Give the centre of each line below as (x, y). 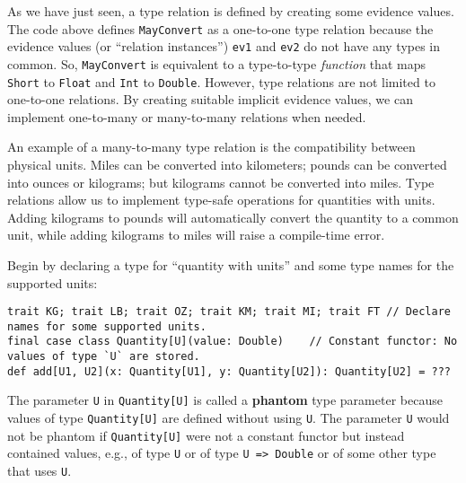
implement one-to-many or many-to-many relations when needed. (187, 116)
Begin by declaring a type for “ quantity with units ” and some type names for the (231, 264)
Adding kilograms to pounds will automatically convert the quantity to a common (233, 217)
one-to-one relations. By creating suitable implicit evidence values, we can (210, 99)
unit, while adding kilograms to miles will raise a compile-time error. (196, 235)
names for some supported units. (107, 326)
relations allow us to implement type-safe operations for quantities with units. (221, 200)
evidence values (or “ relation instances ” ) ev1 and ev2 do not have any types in (224, 46)
